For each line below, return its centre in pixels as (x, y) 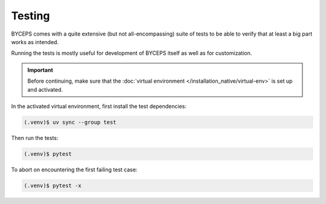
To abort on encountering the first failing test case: (74, 170)
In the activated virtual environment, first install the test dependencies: (99, 106)
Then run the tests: (35, 138)
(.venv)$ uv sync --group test (70, 122)
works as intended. (35, 42)
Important (40, 70)
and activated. (45, 89)
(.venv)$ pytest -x (53, 185)
